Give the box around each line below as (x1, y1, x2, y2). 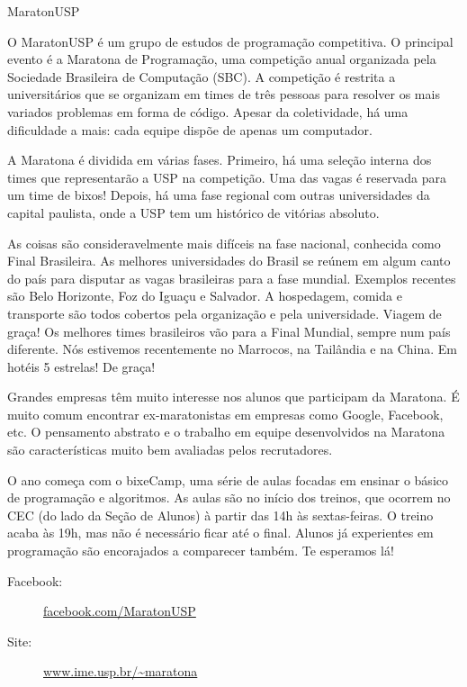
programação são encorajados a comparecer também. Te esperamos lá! (7, 541, 394, 560)
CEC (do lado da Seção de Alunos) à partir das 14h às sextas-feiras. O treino (7, 505, 434, 524)
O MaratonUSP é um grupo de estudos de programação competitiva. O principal (7, 32, 454, 50)
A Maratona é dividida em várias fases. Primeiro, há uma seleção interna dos (7, 150, 432, 169)
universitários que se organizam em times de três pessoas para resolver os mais (7, 85, 440, 104)
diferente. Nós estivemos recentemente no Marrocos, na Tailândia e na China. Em (7, 339, 457, 358)
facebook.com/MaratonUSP (43, 601, 196, 620)
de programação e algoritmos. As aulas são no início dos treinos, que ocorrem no (7, 488, 451, 507)
